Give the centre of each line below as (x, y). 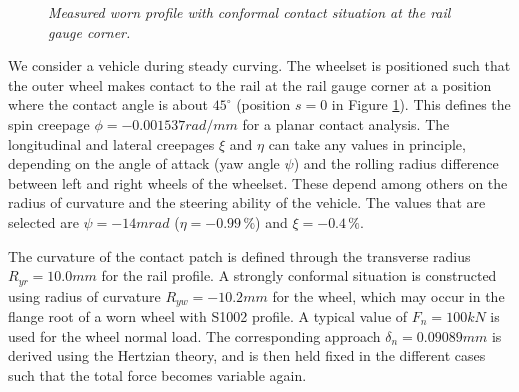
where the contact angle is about (108, 104)
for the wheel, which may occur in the (388, 295)
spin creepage (49, 123)
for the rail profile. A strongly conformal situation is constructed (299, 275)
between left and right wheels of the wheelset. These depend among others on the (258, 182)
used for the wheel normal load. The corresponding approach (194, 335)
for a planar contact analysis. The (346, 123)
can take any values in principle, (367, 143)
